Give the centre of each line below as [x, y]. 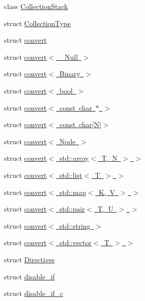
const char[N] [80, 124]
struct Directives [29, 259]
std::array [74, 158]
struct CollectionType [37, 23]
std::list [71, 175]
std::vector [75, 242]
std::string [75, 225]
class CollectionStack [36, 6]
